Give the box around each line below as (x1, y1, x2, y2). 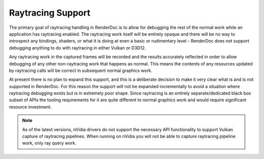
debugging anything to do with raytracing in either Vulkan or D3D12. (9, 45, 146, 51)
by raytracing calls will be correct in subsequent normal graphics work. (9, 68, 153, 73)
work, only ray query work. (22, 140, 77, 146)
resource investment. (9, 104, 52, 110)
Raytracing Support (9, 7, 90, 18)
